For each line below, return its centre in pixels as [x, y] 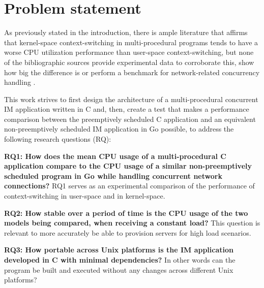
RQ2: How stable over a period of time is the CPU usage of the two [126, 213]
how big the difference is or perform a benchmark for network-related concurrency [132, 72]
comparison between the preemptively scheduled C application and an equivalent [130, 119]
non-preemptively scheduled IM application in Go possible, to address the [119, 129]
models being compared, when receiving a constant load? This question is [132, 223]
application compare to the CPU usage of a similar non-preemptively [128, 166]
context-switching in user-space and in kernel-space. [85, 196]
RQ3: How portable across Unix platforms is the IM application [119, 250]
